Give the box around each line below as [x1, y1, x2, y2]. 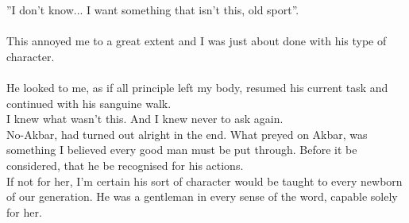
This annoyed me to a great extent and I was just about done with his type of [6, 33, 387, 49]
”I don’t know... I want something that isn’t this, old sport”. [6, 2, 299, 17]
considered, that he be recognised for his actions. [6, 156, 244, 173]
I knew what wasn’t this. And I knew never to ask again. [6, 110, 284, 127]
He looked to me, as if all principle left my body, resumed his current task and [6, 79, 388, 95]
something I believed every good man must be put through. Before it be [6, 141, 357, 158]
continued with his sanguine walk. [6, 94, 172, 111]
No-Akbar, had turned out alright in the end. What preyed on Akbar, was [6, 125, 368, 142]
